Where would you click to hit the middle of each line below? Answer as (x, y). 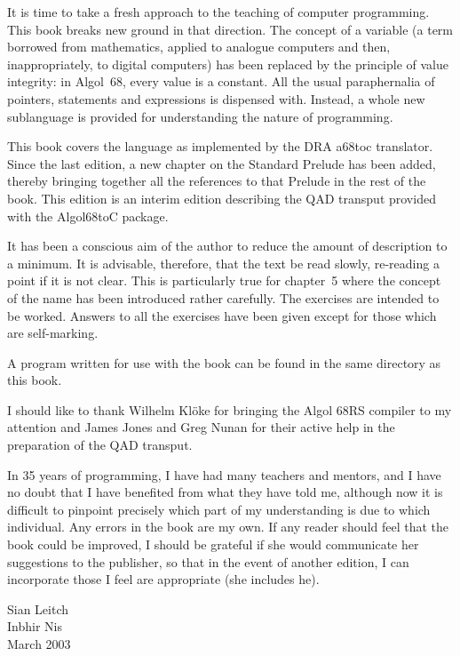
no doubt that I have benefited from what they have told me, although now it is (225, 492)
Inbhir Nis (35, 626)
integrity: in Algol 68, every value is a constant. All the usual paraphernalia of (221, 81)
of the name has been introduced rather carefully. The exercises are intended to (223, 297)
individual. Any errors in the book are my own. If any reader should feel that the (228, 527)
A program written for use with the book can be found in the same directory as (224, 362)
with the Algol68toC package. (88, 216)
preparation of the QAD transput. (100, 445)
